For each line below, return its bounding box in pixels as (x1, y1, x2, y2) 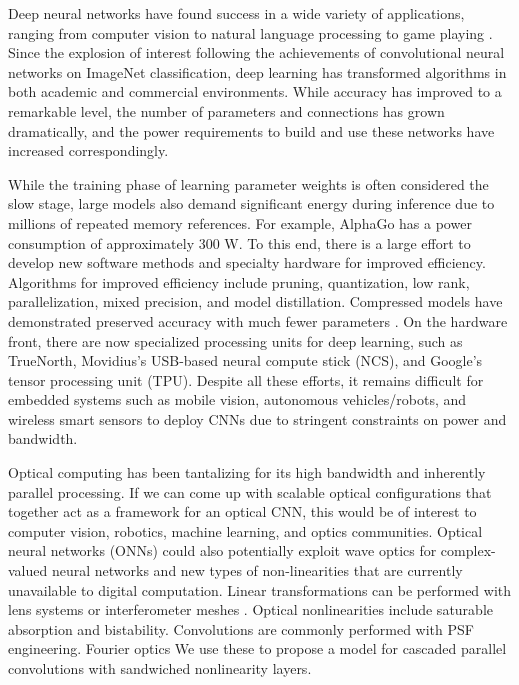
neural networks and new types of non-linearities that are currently (51, 560, 463, 581)
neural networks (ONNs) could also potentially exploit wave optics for (8, 540, 437, 561)
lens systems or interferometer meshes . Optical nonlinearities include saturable (8, 599, 494, 620)
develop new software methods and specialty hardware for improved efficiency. (8, 252, 486, 273)
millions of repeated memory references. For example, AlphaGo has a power (8, 212, 472, 233)
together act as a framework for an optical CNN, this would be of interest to (8, 501, 477, 522)
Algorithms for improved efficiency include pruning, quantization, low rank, (8, 271, 470, 292)
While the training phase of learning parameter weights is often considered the (8, 173, 489, 194)
